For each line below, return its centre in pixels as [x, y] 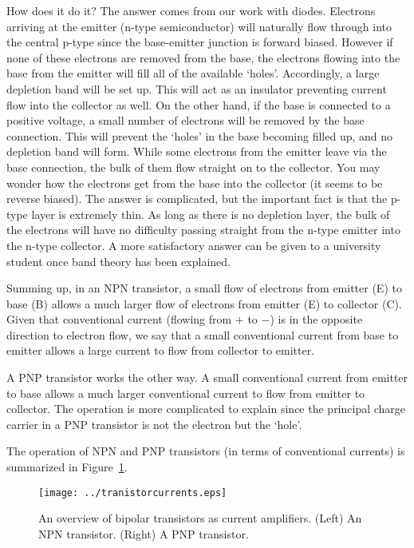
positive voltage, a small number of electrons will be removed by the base [185, 120]
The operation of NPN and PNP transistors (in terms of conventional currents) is [206, 451]
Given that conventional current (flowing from [119, 319]
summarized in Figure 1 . [67, 467]
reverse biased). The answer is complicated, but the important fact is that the [197, 199]
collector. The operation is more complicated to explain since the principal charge [206, 409]
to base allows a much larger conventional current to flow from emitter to [186, 393]
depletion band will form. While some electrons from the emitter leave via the [197, 151]
